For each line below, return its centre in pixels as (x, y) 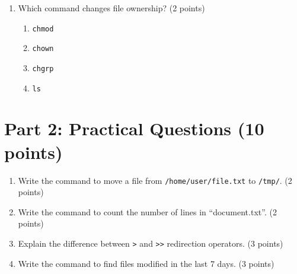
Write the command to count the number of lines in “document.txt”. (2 (147, 211)
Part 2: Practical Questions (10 (134, 128)
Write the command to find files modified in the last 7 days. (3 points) (146, 263)
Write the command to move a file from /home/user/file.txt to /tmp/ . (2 (155, 180)
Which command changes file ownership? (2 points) (111, 8)
